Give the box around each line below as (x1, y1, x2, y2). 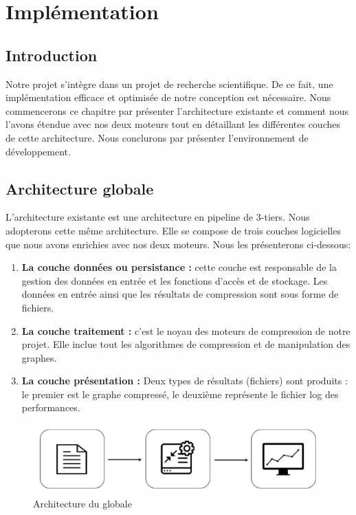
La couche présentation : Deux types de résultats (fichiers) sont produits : (21, 373, 348, 388)
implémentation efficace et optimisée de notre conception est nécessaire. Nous (5, 90, 331, 105)
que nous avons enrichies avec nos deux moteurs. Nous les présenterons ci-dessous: (5, 237, 351, 251)
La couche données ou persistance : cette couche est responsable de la (21, 260, 337, 274)
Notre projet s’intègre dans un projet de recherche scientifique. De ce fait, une (5, 76, 333, 91)
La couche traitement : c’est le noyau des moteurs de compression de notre (21, 323, 351, 338)
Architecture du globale (33, 496, 132, 510)
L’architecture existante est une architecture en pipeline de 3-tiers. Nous (5, 210, 310, 224)
